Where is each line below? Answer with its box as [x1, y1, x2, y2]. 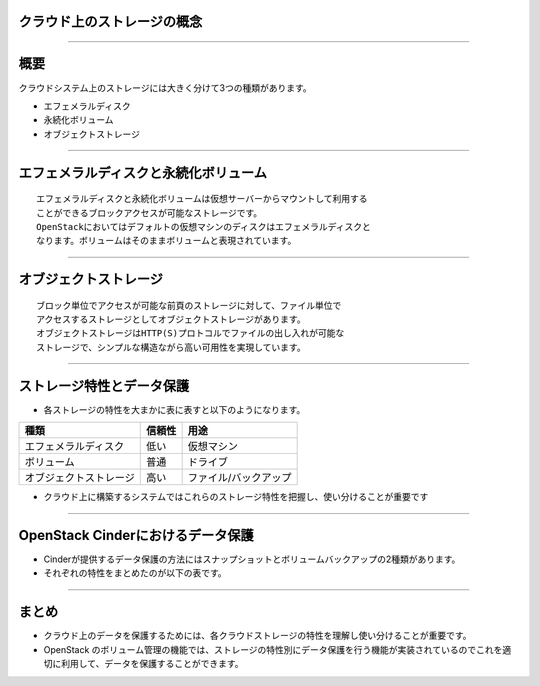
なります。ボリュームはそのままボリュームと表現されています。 [36, 235, 297, 247]
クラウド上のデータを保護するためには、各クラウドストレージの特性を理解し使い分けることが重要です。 [43, 630, 472, 642]
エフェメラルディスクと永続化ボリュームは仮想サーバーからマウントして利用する [36, 193, 369, 205]
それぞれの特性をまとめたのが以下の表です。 [43, 567, 227, 579]
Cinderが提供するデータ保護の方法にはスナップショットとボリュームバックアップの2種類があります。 [43, 553, 461, 565]
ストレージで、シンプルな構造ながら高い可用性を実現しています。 [36, 341, 306, 353]
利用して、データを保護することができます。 [60, 658, 244, 670]
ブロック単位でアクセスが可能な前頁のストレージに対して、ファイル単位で [36, 300, 342, 311]
